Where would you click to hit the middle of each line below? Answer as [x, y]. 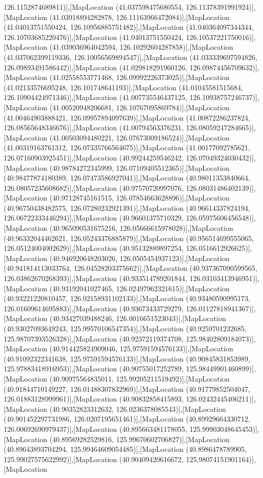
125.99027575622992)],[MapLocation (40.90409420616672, [94, 459]
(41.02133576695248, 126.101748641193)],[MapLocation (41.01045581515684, [123, 87]
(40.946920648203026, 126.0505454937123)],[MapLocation [139, 258]
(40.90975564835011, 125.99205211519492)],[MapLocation [139, 378]
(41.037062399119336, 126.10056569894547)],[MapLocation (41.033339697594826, [130, 57]
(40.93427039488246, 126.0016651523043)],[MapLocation [138, 318]
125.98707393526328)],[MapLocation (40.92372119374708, [94, 338]
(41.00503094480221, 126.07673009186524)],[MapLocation [139, 137]
